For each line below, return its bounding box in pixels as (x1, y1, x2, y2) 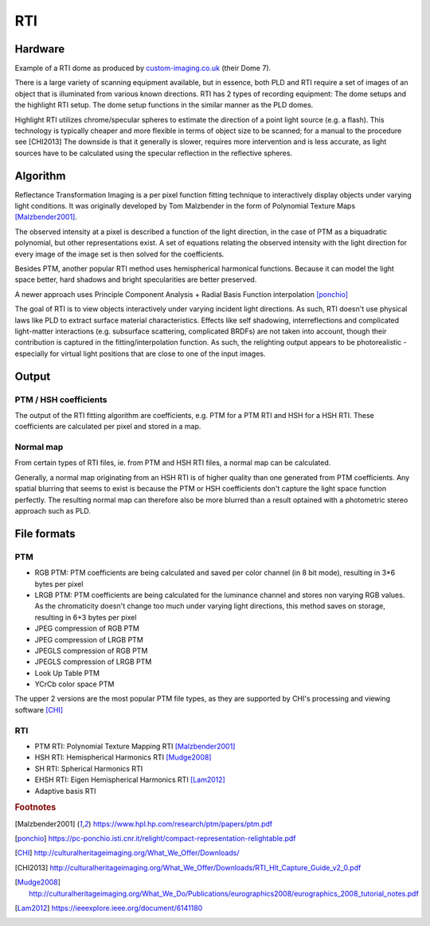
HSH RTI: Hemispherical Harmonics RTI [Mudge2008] (34, 752, 212, 762)
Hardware (14, 42, 65, 56)
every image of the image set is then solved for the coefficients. (14, 249, 225, 259)
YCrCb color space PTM (34, 679, 115, 689)
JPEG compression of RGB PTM (34, 623, 139, 633)
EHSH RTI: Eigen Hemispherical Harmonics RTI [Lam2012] (34, 775, 226, 784)
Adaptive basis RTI (34, 786, 96, 795)
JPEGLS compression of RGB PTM (34, 646, 148, 655)
